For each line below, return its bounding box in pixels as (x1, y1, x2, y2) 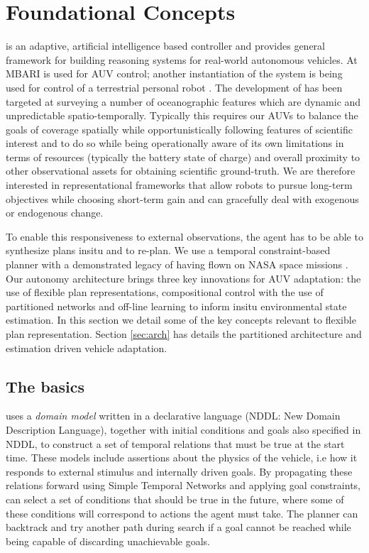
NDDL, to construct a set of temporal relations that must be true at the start (6, 436, 345, 451)
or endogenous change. (6, 205, 104, 220)
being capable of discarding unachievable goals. (6, 533, 210, 548)
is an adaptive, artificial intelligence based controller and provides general (6, 38, 326, 53)
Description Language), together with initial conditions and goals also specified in (6, 422, 361, 437)
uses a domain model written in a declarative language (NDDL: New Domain (6, 408, 341, 423)
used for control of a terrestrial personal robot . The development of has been (6, 80, 343, 94)
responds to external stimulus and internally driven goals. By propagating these (6, 464, 353, 478)
